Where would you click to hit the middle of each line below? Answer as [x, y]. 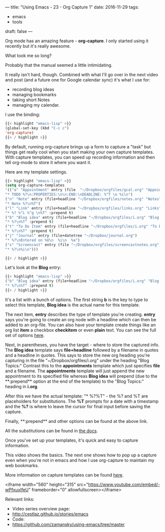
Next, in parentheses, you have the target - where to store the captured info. [82, 345]
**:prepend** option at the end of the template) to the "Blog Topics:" [74, 381]
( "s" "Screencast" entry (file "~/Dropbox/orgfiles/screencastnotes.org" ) [83, 245]
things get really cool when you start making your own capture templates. [80, 152]
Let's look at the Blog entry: [33, 268]
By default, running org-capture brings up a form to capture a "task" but [78, 146]
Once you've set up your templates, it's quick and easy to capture [72, 440]
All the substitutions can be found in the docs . [52, 431]
